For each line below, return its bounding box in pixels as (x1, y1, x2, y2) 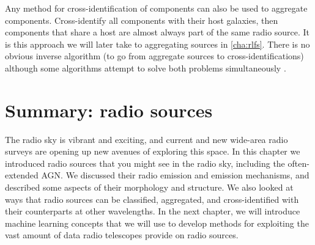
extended (5, 169, 39, 181)
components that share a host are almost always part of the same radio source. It (5, 26, 310, 38)
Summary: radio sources (5, 97, 213, 122)
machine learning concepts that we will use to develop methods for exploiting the (5, 216, 309, 229)
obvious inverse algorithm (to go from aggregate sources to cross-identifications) (5, 49, 304, 62)
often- (287, 156, 309, 169)
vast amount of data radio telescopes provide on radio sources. (5, 229, 239, 241)
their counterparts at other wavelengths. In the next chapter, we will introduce (5, 205, 300, 218)
